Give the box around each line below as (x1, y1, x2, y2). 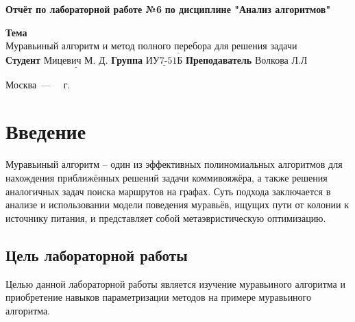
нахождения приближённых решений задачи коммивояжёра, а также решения (5, 170, 328, 184)
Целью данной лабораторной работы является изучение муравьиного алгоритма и (5, 276, 345, 290)
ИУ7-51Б (145, 56, 183, 66)
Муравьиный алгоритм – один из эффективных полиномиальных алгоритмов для (5, 157, 343, 171)
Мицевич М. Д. (43, 56, 108, 66)
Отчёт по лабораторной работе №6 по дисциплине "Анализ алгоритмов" (5, 2, 331, 16)
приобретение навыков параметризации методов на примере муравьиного (5, 290, 312, 304)
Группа (111, 53, 143, 67)
